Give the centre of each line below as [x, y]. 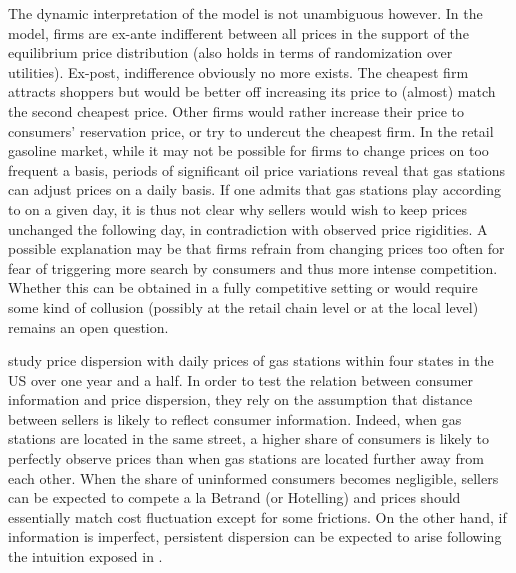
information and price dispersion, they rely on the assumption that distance [240, 399]
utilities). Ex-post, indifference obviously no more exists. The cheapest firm [238, 71]
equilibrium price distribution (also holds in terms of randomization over [230, 52]
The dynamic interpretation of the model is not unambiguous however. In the [245, 13]
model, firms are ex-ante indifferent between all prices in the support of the [238, 32]
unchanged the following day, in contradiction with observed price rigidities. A [248, 228]
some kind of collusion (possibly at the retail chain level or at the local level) [243, 306]
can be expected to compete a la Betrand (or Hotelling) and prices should [234, 497]
